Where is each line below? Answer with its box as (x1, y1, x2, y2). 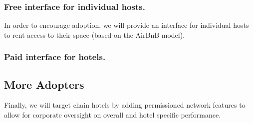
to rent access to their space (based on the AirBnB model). (4, 29, 185, 40)
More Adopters (4, 76, 84, 92)
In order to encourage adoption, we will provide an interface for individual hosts (4, 20, 249, 30)
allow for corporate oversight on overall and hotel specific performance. (4, 110, 221, 120)
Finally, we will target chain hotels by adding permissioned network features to (4, 100, 246, 110)
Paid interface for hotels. (4, 51, 106, 63)
